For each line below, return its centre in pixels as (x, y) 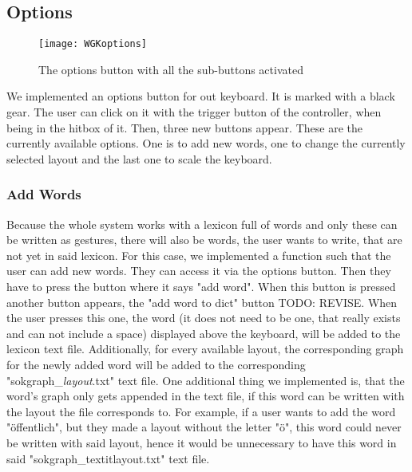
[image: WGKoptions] (93, 44)
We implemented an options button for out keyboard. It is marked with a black (201, 96)
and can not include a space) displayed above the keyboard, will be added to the (204, 333)
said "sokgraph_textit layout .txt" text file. (108, 458)
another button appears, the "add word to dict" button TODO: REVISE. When (202, 302)
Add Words (44, 194)
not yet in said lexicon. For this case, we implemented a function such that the (199, 255)
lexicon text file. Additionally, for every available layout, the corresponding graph (205, 349)
